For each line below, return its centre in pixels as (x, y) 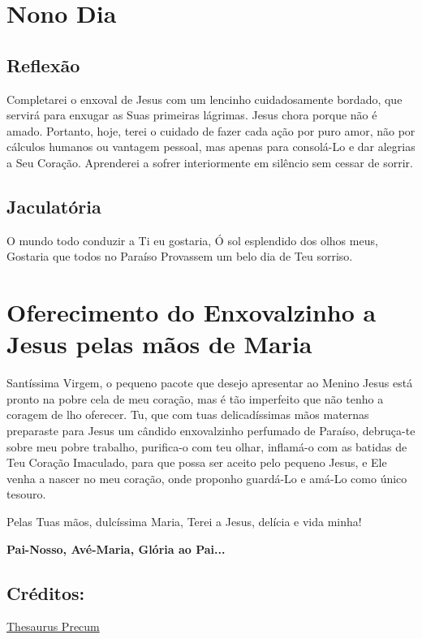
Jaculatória (54, 206)
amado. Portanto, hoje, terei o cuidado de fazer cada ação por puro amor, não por (211, 130)
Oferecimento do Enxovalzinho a (192, 312)
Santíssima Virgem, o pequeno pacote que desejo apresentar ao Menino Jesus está (210, 383)
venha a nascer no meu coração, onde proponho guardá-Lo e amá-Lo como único (207, 478)
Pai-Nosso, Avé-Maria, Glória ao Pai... (116, 548)
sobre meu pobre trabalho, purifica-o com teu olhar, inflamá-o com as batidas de (207, 446)
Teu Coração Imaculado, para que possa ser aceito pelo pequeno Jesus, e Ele (197, 462)
